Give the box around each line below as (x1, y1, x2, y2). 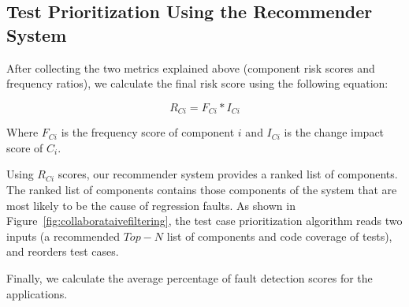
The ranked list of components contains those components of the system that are (6, 182, 397, 198)
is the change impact (284, 124, 385, 140)
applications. (6, 285, 68, 301)
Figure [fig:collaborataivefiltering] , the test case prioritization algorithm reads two (6, 212, 403, 229)
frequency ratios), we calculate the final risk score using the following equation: (6, 75, 389, 92)
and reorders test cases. (6, 243, 119, 260)
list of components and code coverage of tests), (166, 227, 392, 244)
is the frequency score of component (61, 124, 235, 140)
